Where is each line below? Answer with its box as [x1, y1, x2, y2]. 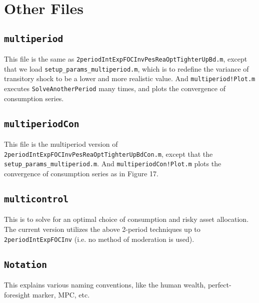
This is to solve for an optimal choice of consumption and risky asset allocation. [4, 214, 249, 224]
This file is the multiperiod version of [4, 139, 118, 149]
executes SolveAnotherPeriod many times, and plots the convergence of [4, 83, 225, 94]
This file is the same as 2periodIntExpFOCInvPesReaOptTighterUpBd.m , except [4, 54, 247, 64]
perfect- [207, 279, 231, 290]
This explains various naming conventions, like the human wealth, [4, 279, 206, 290]
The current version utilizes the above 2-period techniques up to [4, 224, 200, 234]
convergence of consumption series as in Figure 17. [4, 168, 158, 179]
